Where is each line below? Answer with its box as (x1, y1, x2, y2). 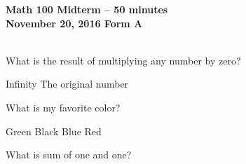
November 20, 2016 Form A (6, 15, 143, 30)
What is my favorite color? (6, 100, 121, 114)
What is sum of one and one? (6, 147, 132, 162)
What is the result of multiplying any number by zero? (6, 53, 241, 67)
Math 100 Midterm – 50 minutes (6, 2, 168, 16)
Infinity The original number (6, 76, 129, 91)
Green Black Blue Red (6, 123, 102, 138)
